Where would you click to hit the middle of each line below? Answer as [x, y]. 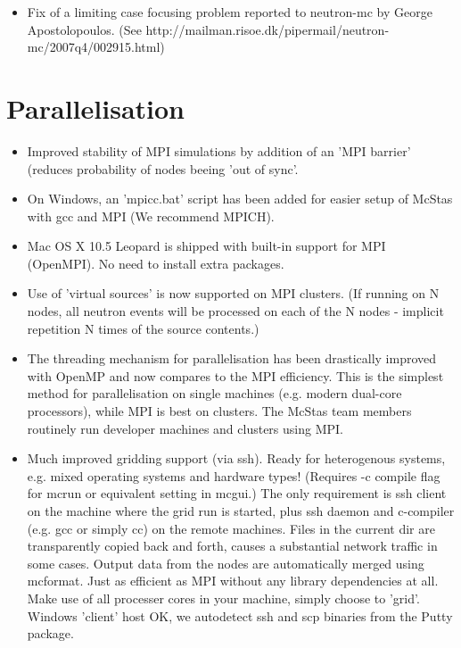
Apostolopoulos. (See [84, 29]
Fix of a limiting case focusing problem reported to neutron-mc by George [230, 12]
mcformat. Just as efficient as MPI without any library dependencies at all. [233, 581]
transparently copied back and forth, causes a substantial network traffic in [232, 546]
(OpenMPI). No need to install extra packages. [156, 263]
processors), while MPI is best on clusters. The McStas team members [219, 411]
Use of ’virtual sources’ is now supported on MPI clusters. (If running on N [233, 293]
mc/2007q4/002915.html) [96, 47]
